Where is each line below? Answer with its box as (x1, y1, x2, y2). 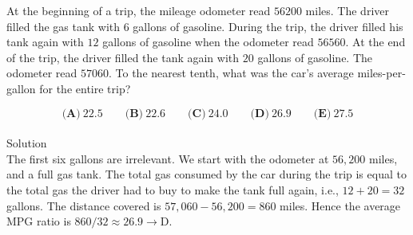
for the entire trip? (39, 80, 131, 96)
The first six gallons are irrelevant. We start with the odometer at (6, 150, 329, 166)
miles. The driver (305, 2, 389, 18)
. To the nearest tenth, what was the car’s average (109, 65, 354, 81)
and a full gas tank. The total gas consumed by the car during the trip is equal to (6, 166, 407, 182)
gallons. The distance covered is (6, 197, 161, 213)
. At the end (345, 33, 406, 50)
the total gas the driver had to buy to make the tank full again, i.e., (6, 181, 339, 198)
